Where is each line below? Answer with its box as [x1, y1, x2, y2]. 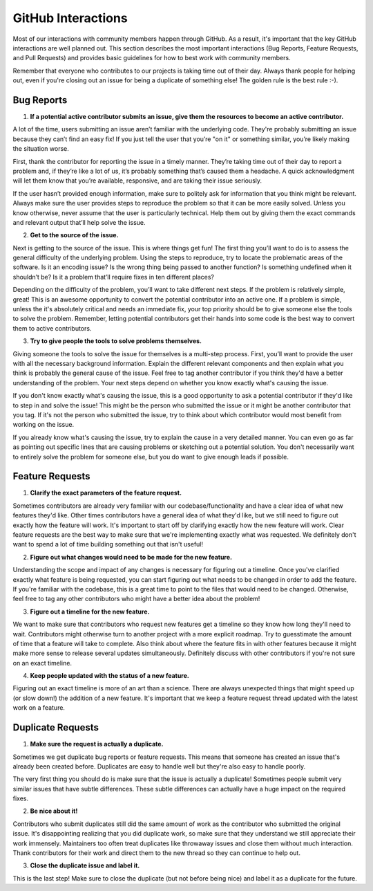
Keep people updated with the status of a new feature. [30, 672, 189, 680]
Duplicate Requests [12, 722, 99, 733]
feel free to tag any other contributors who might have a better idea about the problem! [12, 595, 260, 603]
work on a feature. [12, 704, 66, 712]
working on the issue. [12, 421, 75, 429]
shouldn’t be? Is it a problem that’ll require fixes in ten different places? [12, 273, 214, 281]
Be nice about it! [30, 807, 78, 816]
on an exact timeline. [12, 659, 73, 667]
